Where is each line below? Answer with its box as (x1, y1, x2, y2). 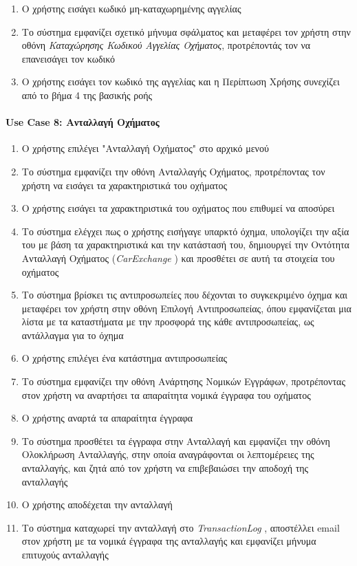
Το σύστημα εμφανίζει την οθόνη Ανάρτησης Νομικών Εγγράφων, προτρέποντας (21, 374, 345, 389)
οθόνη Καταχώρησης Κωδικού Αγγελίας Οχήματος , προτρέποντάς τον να (21, 38, 311, 52)
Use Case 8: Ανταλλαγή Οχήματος (6, 115, 160, 129)
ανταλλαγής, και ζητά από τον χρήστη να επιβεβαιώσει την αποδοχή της (21, 461, 309, 475)
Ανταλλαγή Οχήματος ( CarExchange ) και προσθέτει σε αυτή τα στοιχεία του (21, 250, 335, 265)
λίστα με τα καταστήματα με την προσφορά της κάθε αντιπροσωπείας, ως (21, 314, 314, 329)
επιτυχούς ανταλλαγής (21, 547, 109, 562)
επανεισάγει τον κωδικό (21, 51, 116, 65)
